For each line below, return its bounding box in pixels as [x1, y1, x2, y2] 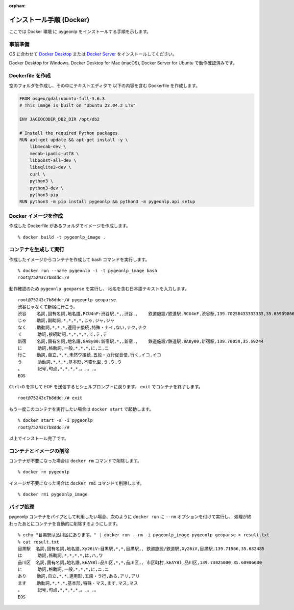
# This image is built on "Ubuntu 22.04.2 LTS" [19, 102, 136, 108]
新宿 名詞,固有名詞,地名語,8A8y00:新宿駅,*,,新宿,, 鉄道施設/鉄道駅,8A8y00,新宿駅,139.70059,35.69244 [18, 338, 264, 344]
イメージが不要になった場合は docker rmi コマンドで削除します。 [9, 480, 145, 486]
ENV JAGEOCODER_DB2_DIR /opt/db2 [19, 116, 100, 122]
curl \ [29, 171, 46, 177]
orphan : [9, 3, 26, 8]
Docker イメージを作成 [9, 212, 63, 219]
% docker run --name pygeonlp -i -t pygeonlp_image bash [18, 268, 158, 274]
